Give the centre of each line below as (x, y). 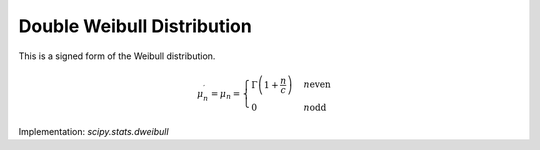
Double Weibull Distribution (135, 26)
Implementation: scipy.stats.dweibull (93, 131)
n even (317, 84)
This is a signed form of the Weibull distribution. (117, 56)
